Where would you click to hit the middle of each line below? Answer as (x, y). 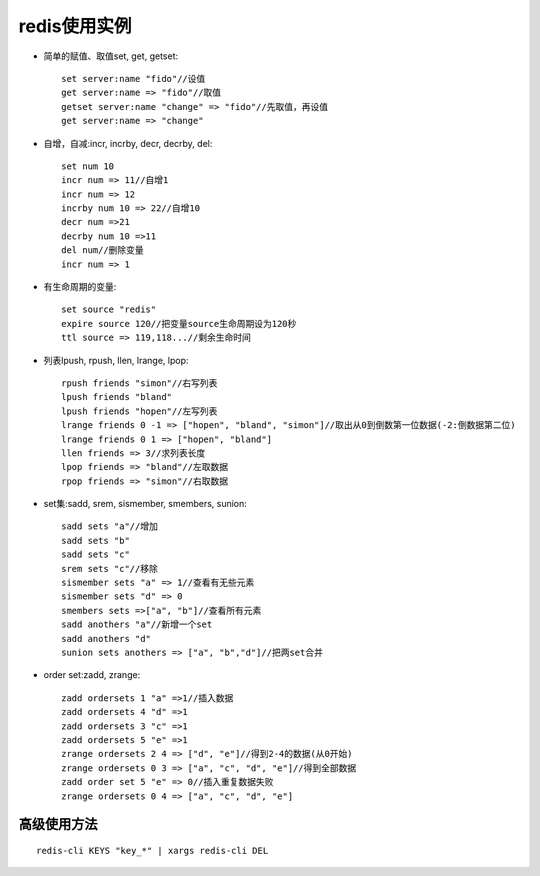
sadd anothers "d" (106, 638)
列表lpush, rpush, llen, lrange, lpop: (116, 360)
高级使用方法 (58, 824)
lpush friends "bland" (117, 397)
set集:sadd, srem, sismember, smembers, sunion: (145, 504)
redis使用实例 (75, 26)
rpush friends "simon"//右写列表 (139, 383)
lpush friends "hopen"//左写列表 (139, 411)
